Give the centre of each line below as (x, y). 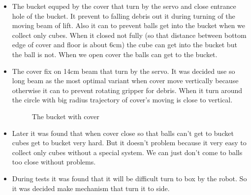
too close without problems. (54, 162)
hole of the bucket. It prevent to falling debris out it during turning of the (124, 16)
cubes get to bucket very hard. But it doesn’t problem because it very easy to (129, 143)
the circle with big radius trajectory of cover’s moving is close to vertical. (122, 100)
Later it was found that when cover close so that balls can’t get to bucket (123, 133)
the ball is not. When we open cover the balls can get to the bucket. (115, 54)
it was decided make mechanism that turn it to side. (91, 188)
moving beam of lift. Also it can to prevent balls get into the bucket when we (128, 25)
